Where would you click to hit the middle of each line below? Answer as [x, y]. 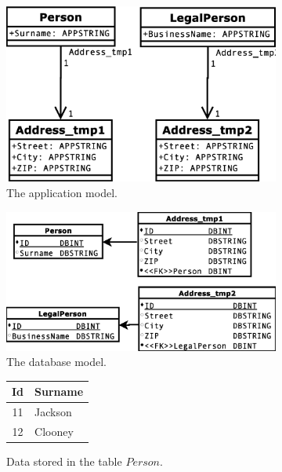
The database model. [57, 362]
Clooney [54, 431]
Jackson [53, 412]
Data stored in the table [64, 461]
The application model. [62, 192]
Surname [59, 392]
